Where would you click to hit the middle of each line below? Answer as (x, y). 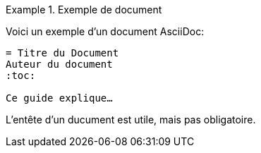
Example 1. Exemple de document (84, 10)
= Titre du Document (62, 53)
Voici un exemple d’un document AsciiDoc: (105, 31)
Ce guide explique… (59, 98)
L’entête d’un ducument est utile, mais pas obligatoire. (131, 120)
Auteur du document (59, 64)
